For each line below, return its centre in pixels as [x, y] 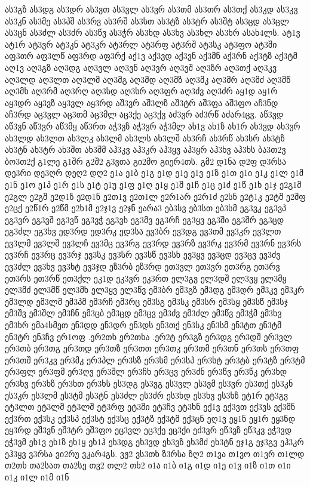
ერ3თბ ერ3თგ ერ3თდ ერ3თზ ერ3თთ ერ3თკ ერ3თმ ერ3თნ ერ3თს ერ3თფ [152, 348]
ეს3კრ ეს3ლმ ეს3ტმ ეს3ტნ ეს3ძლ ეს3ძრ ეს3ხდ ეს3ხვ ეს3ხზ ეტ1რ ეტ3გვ [147, 395]
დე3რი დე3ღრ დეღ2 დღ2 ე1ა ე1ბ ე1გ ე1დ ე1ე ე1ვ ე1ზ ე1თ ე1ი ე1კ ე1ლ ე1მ [154, 173]
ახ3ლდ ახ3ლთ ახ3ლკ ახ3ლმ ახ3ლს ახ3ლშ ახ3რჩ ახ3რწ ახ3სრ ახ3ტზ [145, 138]
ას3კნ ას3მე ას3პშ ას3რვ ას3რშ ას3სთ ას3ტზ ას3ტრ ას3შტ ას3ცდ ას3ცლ [147, 21]
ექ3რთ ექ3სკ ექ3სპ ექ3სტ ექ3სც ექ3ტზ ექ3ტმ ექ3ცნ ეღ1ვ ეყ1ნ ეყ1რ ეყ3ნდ [150, 418]
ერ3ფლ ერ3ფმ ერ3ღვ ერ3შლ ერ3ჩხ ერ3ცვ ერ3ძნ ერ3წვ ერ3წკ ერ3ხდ [146, 372]
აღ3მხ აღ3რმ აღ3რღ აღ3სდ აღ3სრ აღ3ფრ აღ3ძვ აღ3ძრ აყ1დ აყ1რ [141, 91]
